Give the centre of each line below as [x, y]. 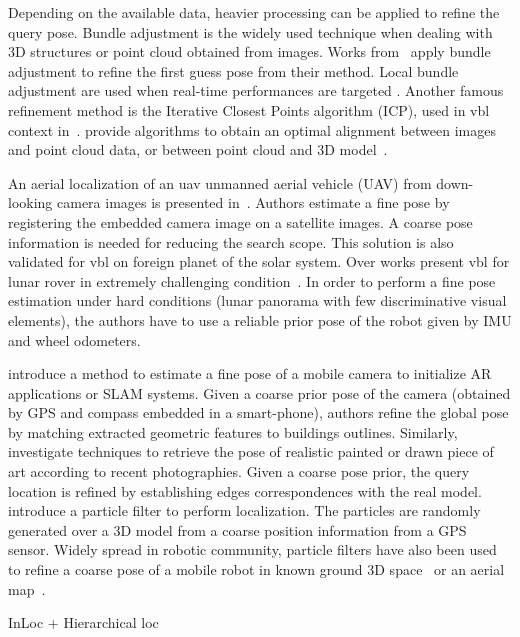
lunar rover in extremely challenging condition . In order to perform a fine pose [252, 280]
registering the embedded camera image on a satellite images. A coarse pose [240, 221]
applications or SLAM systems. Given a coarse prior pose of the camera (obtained [259, 392]
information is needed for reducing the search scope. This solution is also [231, 241]
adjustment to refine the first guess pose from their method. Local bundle [233, 70]
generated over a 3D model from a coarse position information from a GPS [237, 529]
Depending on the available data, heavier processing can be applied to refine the [254, 12]
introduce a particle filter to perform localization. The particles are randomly [244, 510]
